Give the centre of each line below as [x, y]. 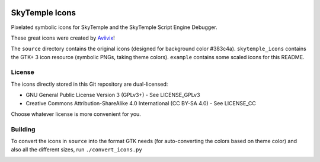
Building [23, 129]
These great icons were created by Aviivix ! [63, 38]
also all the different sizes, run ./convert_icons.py [76, 149]
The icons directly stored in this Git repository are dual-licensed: [89, 84]
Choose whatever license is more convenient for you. [76, 114]
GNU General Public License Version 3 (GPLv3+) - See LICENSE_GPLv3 [113, 95]
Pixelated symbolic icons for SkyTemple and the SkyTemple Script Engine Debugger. [114, 27]
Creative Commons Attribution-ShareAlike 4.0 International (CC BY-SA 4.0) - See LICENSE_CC [141, 103]
